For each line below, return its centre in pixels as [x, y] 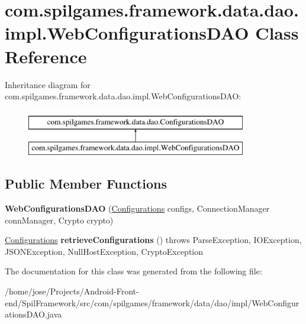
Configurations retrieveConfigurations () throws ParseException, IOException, [153, 240]
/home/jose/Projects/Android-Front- [72, 291]
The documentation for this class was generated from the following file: [133, 271]
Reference [46, 56]
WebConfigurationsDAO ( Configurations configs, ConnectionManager [137, 208]
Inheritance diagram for [48, 84]
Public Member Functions [86, 184]
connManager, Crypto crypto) [59, 220]
